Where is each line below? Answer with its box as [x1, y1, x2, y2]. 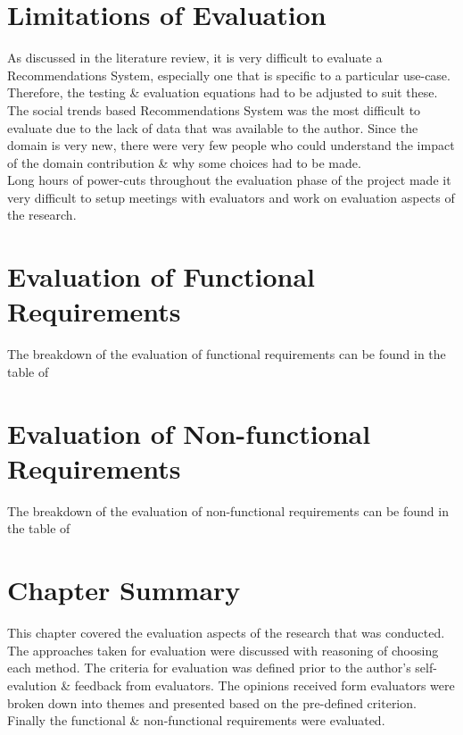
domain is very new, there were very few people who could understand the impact [7, 136, 455, 155]
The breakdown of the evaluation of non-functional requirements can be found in [7, 501, 449, 520]
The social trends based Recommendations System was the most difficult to [7, 100, 421, 119]
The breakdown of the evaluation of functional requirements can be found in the [7, 345, 446, 363]
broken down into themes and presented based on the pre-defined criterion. [7, 693, 417, 712]
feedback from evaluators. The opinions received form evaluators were [74, 675, 455, 694]
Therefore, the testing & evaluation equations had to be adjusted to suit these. [7, 83, 438, 102]
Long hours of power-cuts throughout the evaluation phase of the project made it [7, 171, 451, 189]
